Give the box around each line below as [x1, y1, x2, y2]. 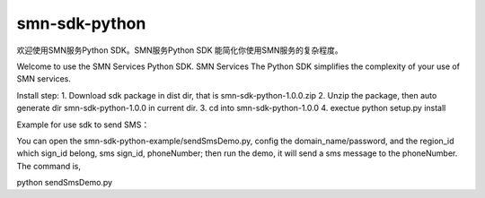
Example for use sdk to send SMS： [16, 119, 150, 130]
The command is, [16, 160, 81, 171]
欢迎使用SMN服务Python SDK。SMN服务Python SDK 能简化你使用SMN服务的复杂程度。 [16, 45, 343, 56]
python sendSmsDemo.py [16, 177, 112, 188]
